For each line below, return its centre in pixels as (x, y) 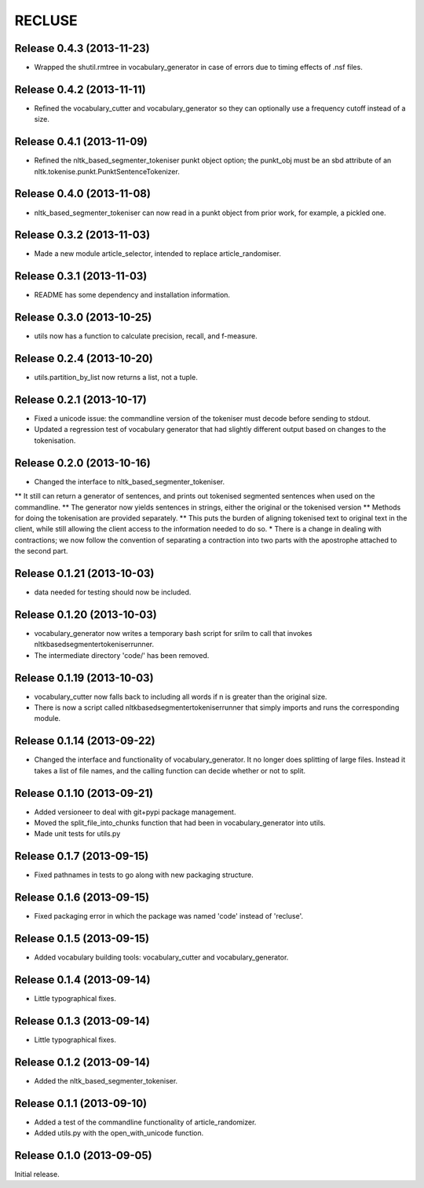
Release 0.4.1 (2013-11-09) (81, 142)
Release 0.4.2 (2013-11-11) (80, 89)
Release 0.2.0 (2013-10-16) (82, 463)
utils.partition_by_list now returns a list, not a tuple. (116, 378)
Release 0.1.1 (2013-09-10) (81, 1103)
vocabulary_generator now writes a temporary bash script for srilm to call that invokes (173, 633)
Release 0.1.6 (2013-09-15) (82, 898)
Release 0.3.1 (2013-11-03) (81, 276)
